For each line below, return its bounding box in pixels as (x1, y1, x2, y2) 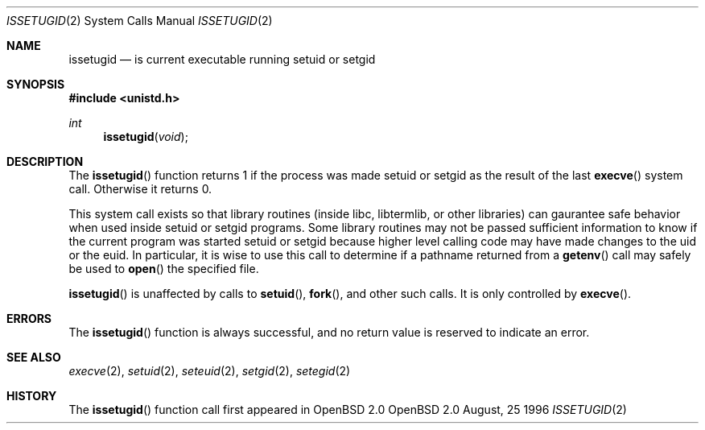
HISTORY (6, 389, 57, 403)
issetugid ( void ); (103, 130, 188, 143)
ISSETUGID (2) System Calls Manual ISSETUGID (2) (6, 14, 273, 27)
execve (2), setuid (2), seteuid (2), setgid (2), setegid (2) (68, 364, 351, 378)
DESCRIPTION (6, 155, 84, 168)
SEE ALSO (6, 350, 61, 364)
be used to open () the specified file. (68, 262, 259, 275)
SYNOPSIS (6, 77, 65, 91)
